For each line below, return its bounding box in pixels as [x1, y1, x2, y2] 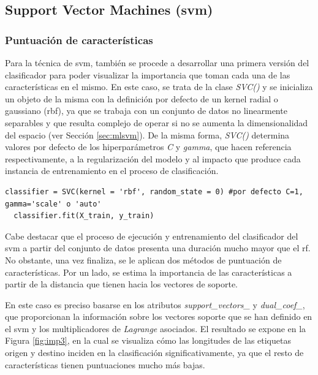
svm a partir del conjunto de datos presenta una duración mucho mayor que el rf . [5, 241, 311, 254]
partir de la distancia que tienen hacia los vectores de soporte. [5, 278, 238, 290]
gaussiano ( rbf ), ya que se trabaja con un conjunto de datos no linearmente [5, 104, 287, 117]
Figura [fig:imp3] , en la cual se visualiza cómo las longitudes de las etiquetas [5, 334, 291, 347]
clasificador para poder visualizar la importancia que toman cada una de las [5, 68, 290, 81]
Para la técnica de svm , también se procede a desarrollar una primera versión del [5, 56, 309, 69]
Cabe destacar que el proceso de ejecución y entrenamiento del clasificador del [5, 229, 298, 242]
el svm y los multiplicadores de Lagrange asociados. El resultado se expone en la [5, 322, 306, 335]
